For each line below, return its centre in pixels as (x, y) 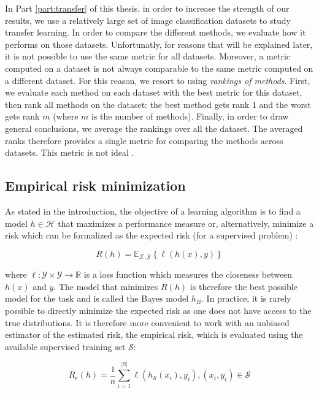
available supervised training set (65, 346)
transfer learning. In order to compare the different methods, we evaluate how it (156, 32)
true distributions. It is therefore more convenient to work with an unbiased (147, 322)
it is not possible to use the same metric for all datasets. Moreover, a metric (148, 56)
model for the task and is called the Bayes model (97, 298)
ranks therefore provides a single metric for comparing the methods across (144, 140)
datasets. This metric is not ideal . (70, 152)
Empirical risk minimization (95, 185)
